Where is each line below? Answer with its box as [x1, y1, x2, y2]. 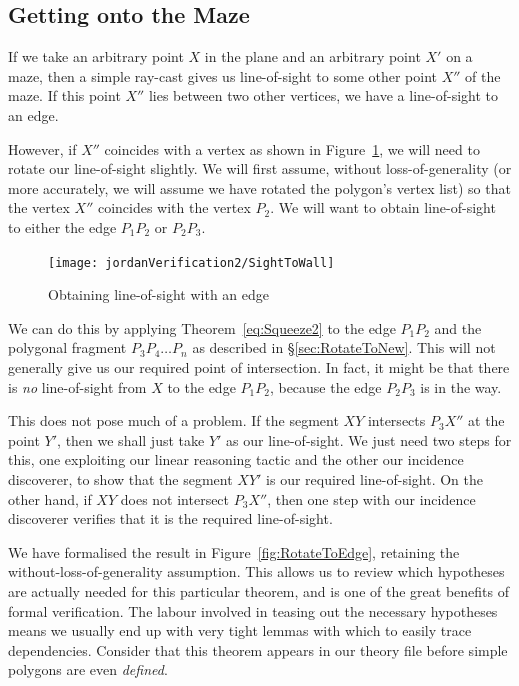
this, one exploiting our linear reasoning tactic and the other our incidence [8, 449, 464, 470]
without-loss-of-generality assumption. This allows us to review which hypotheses [8, 561, 505, 582]
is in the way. [420, 376, 502, 397]
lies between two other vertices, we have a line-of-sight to [148, 85, 498, 106]
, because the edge [269, 376, 382, 397]
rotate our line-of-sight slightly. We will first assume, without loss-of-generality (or [8, 158, 512, 179]
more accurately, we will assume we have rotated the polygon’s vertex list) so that [8, 177, 511, 198]
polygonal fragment [8, 337, 127, 358]
